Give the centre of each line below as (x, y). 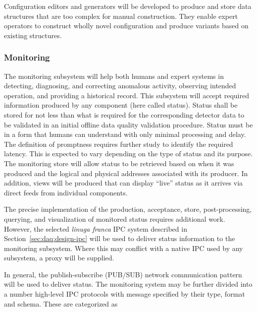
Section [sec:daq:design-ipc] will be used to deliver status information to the (120, 238)
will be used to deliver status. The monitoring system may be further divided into (128, 284)
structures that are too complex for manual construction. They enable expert (121, 16)
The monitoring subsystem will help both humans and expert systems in (114, 76)
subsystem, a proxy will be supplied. (59, 258)
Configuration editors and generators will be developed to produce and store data (128, 6)
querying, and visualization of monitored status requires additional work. (115, 218)
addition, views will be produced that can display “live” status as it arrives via (124, 183)
